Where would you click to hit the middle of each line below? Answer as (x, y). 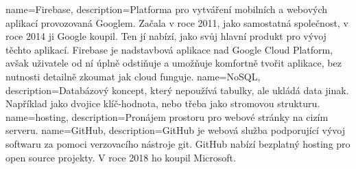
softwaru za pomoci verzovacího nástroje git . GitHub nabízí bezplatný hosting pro (178, 143)
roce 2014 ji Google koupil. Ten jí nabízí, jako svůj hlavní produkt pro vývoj (166, 36)
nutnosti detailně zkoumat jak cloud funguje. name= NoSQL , (133, 76)
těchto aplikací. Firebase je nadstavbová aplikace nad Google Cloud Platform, (169, 49)
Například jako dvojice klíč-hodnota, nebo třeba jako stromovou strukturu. (163, 103)
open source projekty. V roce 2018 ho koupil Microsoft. (121, 157)
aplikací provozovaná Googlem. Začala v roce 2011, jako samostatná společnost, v (177, 22)
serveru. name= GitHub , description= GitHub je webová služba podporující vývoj (175, 130)
